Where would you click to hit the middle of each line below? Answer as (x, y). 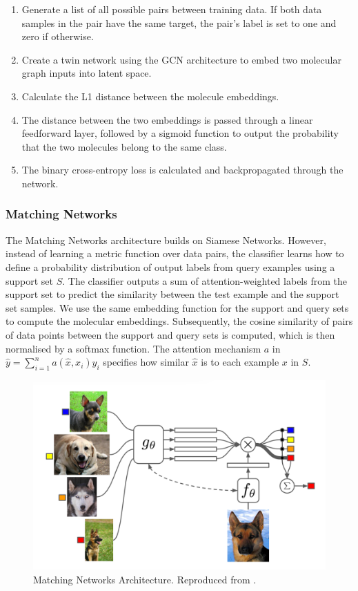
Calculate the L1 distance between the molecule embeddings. (150, 96)
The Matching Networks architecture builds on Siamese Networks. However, (166, 240)
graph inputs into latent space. (87, 73)
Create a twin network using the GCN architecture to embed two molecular (181, 59)
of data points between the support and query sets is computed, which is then (170, 334)
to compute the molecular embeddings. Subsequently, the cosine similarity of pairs (179, 321)
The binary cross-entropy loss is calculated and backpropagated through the (182, 170)
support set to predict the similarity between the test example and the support (172, 294)
